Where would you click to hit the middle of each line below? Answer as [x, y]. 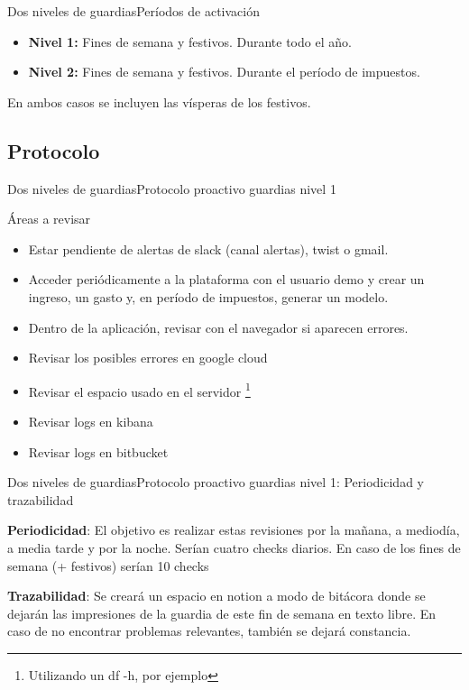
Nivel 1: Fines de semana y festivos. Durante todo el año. [190, 41]
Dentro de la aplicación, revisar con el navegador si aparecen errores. [218, 327]
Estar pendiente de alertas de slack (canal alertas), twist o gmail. [208, 248]
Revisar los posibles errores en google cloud [148, 358]
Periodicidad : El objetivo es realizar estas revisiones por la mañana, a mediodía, [234, 530]
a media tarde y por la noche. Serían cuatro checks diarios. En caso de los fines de [234, 547]
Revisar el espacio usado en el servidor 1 [139, 390]
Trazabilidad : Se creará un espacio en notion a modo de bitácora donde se [216, 596]
